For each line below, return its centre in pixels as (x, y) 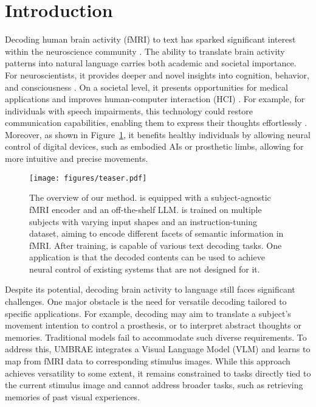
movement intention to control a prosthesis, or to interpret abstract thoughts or (153, 325)
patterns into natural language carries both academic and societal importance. (151, 63)
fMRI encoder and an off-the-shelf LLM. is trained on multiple (146, 209)
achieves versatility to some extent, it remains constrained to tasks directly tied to (158, 373)
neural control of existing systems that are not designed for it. (145, 269)
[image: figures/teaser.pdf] (88, 178)
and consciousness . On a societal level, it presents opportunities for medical (146, 87)
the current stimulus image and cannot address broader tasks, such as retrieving (154, 385)
